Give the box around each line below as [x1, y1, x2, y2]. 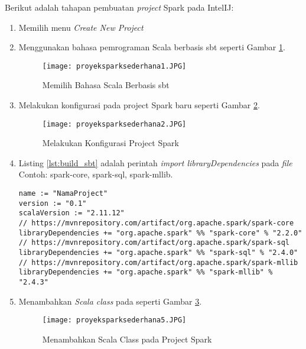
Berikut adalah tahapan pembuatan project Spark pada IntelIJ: [5, 1, 234, 13]
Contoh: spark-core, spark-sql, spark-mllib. [18, 168, 173, 180]
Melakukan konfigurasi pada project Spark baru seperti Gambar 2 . [18, 99, 260, 111]
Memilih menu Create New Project [18, 21, 144, 33]
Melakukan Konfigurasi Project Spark [42, 137, 179, 149]
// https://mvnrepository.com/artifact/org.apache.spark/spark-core [18, 219, 294, 228]
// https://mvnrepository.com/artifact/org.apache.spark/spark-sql [18, 238, 289, 247]
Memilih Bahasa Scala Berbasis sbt [42, 79, 170, 91]
